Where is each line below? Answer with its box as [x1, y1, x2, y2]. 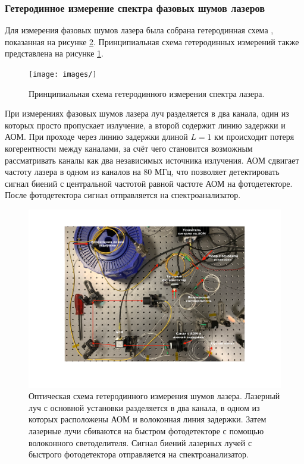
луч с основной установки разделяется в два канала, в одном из [29, 401, 260, 413]
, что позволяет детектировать [171, 165, 280, 178]
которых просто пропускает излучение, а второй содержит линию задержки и [5, 118, 286, 131]
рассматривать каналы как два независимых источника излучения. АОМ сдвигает [5, 153, 299, 166]
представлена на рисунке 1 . [5, 47, 104, 59]
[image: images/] [29, 70, 97, 79]
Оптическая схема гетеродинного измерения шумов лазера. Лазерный [29, 390, 280, 402]
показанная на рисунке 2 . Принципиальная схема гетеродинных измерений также [5, 35, 299, 48]
